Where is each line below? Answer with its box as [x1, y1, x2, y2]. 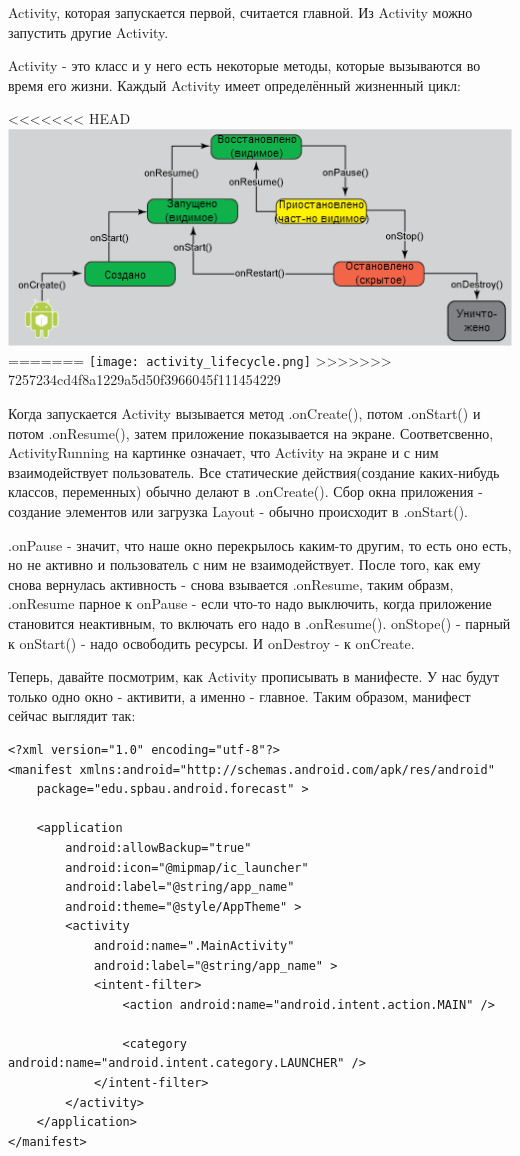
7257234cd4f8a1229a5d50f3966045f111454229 [8, 369, 281, 390]
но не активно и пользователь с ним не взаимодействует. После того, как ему [8, 554, 481, 575]
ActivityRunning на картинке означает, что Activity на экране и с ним [8, 442, 439, 463]
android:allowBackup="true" [65, 840, 252, 855]
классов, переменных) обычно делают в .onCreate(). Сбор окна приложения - [8, 481, 483, 502]
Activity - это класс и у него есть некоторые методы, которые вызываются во [8, 55, 481, 76]
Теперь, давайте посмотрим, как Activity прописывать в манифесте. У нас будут [8, 666, 500, 687]
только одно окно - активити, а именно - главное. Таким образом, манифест [8, 685, 471, 706]
